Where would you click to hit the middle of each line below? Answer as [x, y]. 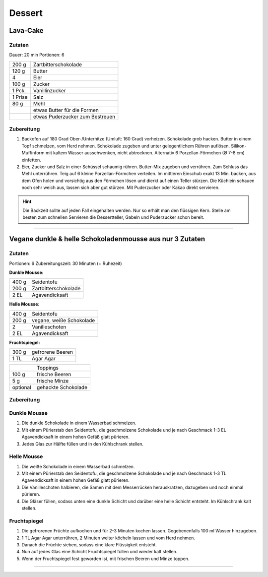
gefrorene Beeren [52, 352]
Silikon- [239, 146]
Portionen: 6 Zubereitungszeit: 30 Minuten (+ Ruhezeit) [66, 263]
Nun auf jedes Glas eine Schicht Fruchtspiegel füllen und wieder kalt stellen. [100, 552]
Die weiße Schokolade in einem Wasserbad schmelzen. [78, 466]
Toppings [48, 368]
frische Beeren [54, 375]
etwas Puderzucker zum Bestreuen [74, 117]
